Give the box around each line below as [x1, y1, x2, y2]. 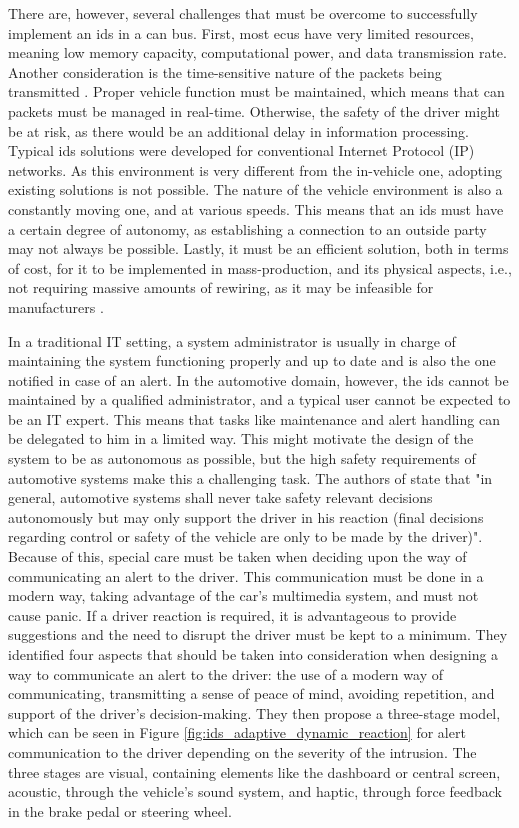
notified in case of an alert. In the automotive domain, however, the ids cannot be [8, 369, 509, 390]
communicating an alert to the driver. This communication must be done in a [8, 565, 484, 586]
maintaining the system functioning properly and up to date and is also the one [8, 350, 496, 371]
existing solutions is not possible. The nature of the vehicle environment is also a [8, 179, 503, 200]
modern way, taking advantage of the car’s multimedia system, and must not [8, 585, 479, 606]
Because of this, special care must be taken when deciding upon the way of [8, 546, 467, 567]
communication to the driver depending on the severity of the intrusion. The [8, 741, 477, 762]
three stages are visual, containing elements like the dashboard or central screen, [8, 761, 501, 782]
